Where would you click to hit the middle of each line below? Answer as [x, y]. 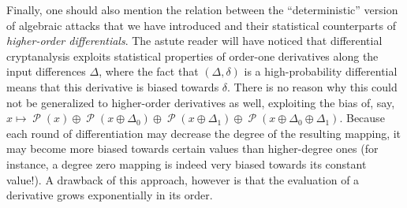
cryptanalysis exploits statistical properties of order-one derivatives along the [192, 56]
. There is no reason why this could [312, 86]
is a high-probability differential [321, 71]
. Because [362, 118]
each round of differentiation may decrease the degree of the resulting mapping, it [204, 133]
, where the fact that [149, 71]
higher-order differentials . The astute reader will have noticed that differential [194, 41]
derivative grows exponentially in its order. [110, 195]
